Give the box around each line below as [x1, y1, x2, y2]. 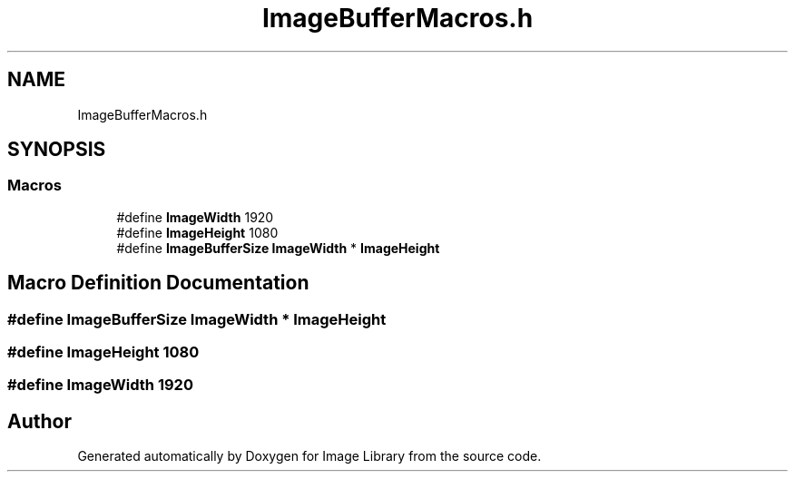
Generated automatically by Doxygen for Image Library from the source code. [77, 448, 542, 464]
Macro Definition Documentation [7, 271, 309, 295]
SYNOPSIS [7, 138, 106, 161]
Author [7, 409, 72, 433]
